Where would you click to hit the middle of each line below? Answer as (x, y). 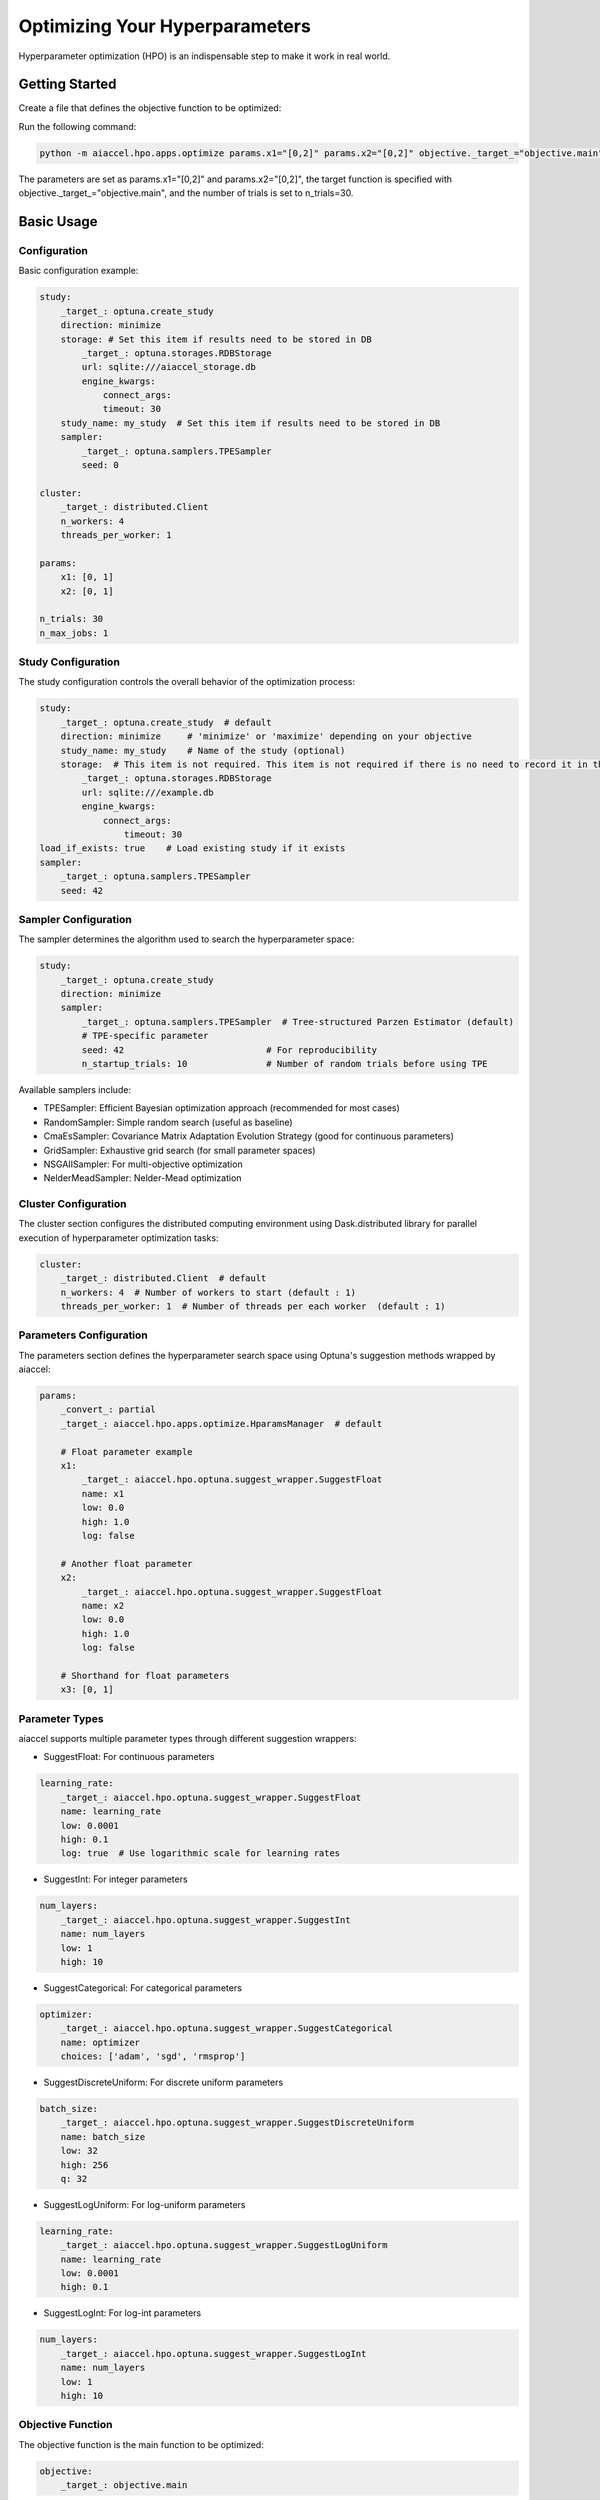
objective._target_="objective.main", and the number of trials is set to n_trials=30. (186, 193)
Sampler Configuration (75, 919)
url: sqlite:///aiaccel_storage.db (169, 367)
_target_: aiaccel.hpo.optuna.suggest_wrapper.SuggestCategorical (227, 2028)
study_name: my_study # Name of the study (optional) (203, 750)
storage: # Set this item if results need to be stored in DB (216, 339)
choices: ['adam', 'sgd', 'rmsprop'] (153, 2056)
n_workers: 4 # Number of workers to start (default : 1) (208, 1292)
